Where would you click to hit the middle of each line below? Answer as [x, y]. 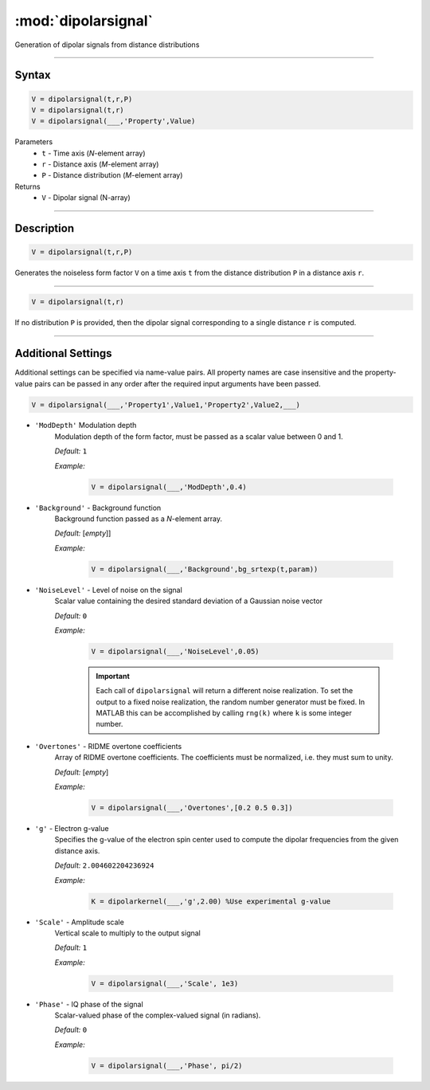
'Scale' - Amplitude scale [80, 922]
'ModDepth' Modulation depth [86, 425]
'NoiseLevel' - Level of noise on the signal [108, 590]
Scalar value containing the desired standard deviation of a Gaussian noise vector [188, 601]
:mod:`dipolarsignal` [84, 21]
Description [45, 228]
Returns [27, 186]
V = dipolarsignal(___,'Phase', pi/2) [167, 1065]
